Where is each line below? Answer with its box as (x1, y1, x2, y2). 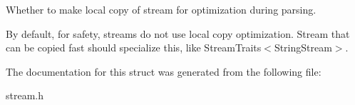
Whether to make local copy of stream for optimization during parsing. (6, 2, 317, 16)
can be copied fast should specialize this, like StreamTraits (6, 40, 262, 55)
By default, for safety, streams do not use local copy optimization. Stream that (6, 26, 350, 41)
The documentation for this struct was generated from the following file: (6, 64, 321, 79)
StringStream (274, 40, 332, 55)
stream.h (6, 88, 44, 103)
